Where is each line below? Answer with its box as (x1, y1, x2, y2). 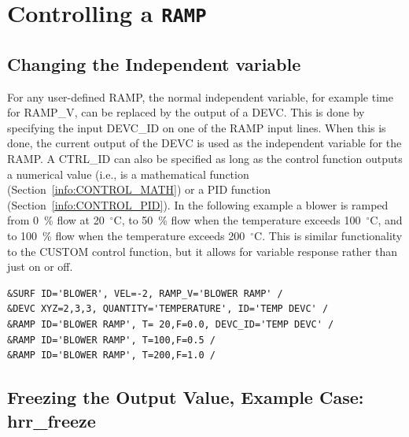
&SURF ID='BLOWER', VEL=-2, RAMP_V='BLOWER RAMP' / (7, 287, 283, 299)
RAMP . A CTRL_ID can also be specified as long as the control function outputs (7, 150, 403, 167)
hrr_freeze (7, 408, 96, 432)
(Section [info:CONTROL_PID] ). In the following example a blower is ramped (7, 196, 389, 213)
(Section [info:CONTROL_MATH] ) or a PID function (7, 181, 271, 198)
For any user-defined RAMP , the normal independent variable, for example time (7, 88, 393, 105)
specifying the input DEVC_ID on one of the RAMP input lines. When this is (7, 119, 386, 135)
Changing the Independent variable (7, 51, 301, 76)
